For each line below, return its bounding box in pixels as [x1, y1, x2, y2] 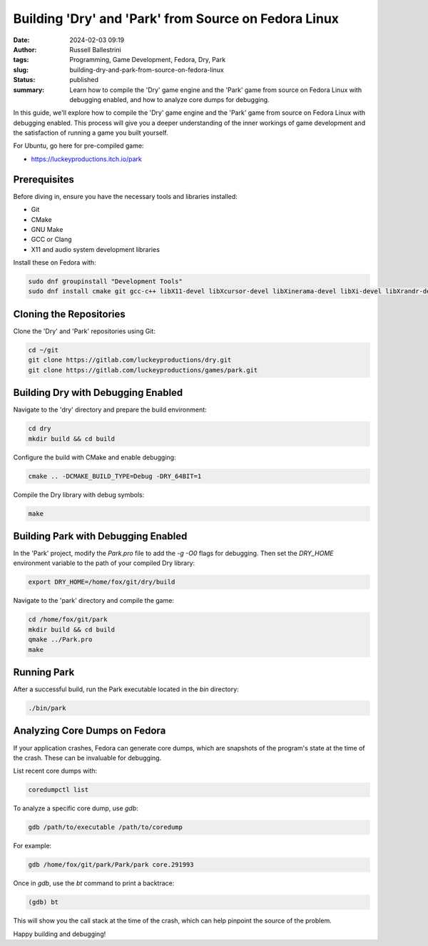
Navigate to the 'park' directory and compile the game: [13, 596, 175, 605]
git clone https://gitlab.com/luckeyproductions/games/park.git [28, 366, 258, 374]
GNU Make [31, 225, 63, 233]
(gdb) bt [28, 898, 59, 906]
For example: [13, 842, 52, 850]
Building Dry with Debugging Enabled [13, 387, 183, 399]
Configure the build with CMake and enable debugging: [13, 453, 176, 462]
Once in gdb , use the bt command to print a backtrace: [13, 879, 175, 887]
